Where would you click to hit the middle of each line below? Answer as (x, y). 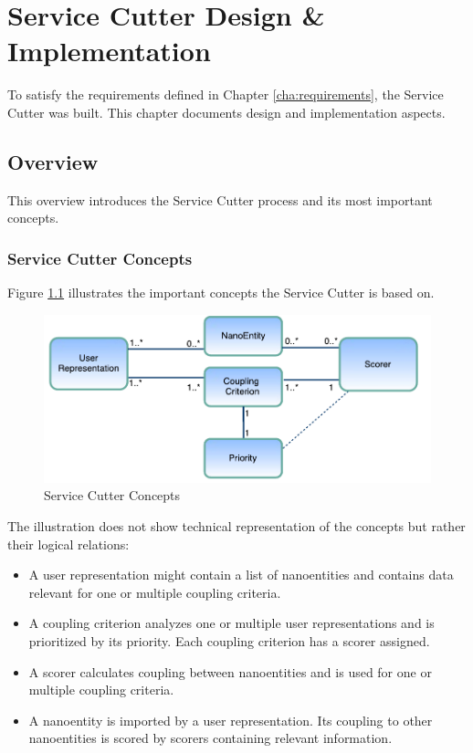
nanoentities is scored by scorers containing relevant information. (210, 738)
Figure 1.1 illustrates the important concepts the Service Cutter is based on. (221, 293)
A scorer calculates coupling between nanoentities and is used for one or (230, 671)
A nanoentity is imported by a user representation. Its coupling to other (231, 720)
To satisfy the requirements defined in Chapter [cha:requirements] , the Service (226, 94)
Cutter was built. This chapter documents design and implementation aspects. (226, 112)
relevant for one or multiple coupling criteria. (155, 592)
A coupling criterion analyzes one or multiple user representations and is (231, 623)
